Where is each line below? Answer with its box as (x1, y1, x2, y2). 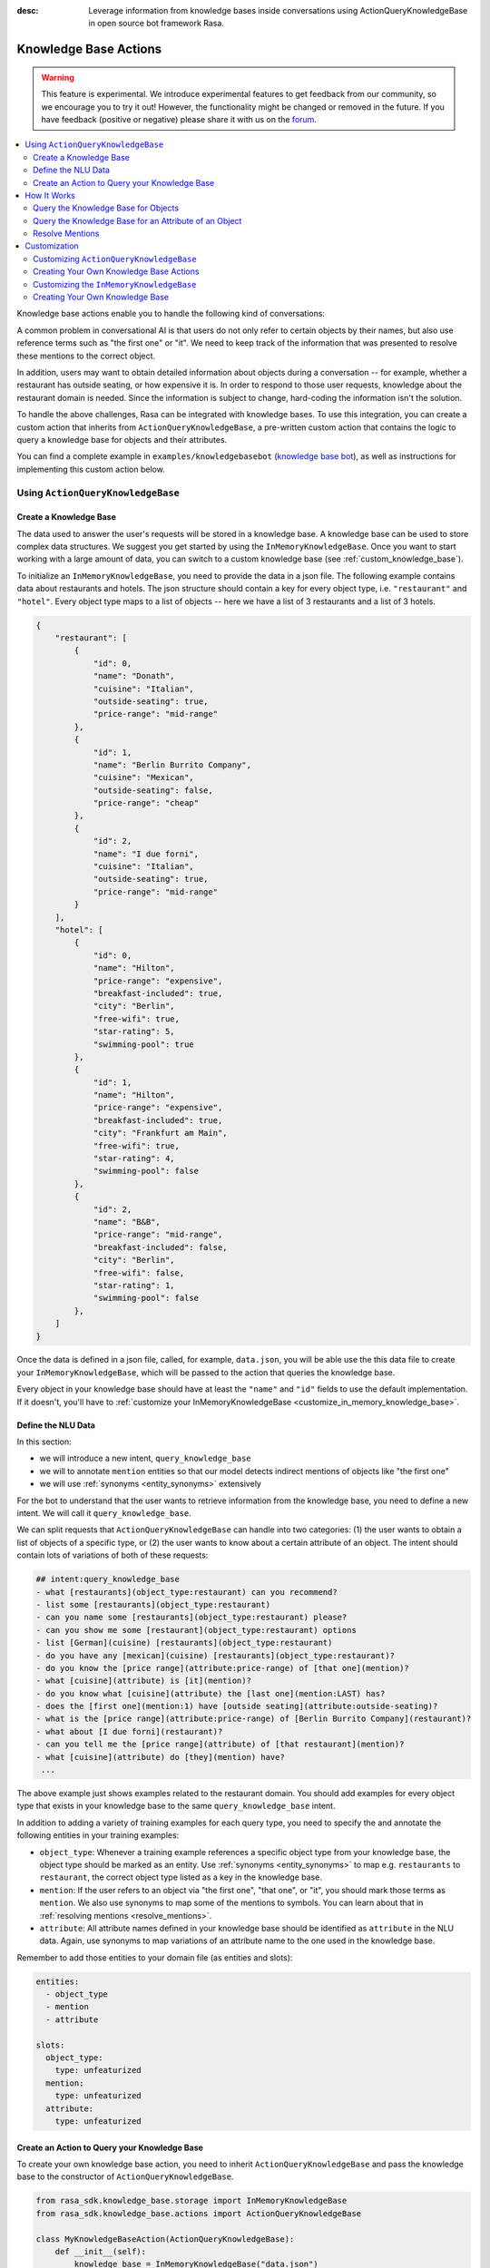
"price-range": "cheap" (93, 798, 200, 808)
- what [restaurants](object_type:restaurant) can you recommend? (35, 1587, 338, 1597)
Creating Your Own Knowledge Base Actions (33, 266, 200, 277)
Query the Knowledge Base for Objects (33, 202, 180, 213)
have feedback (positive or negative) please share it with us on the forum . (41, 113, 318, 124)
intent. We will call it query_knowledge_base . (16, 1508, 192, 1519)
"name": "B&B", (93, 1217, 161, 1227)
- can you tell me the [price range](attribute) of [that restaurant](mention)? (35, 1739, 405, 1750)
